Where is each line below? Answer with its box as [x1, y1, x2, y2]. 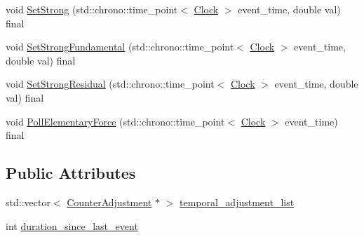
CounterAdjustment [67, 194, 152, 209]
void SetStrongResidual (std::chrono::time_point [6, 76, 215, 91]
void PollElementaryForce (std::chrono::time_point [6, 114, 225, 128]
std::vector [6, 194, 50, 209]
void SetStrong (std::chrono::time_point [6, 2, 178, 16]
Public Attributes [6, 162, 136, 184]
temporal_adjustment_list [179, 194, 295, 209]
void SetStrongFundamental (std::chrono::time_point [6, 39, 234, 54]
